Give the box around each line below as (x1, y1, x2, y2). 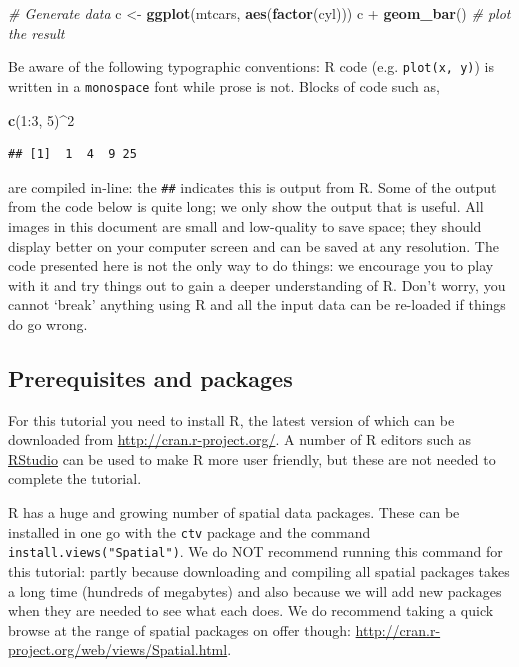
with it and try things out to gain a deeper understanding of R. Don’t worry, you (8, 274, 506, 295)
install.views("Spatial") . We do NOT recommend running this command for (8, 541, 503, 562)
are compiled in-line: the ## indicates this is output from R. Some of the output (8, 176, 497, 197)
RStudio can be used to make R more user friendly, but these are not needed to (8, 448, 496, 469)
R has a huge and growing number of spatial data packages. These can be (8, 502, 460, 523)
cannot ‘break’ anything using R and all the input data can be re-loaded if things (8, 294, 506, 315)
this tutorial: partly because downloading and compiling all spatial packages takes (8, 560, 510, 581)
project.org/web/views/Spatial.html (8, 639, 228, 660)
